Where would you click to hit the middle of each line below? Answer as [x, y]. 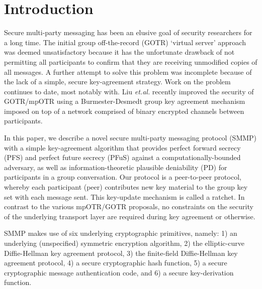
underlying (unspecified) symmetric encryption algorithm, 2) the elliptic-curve [124, 243]
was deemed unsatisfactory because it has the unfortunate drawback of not [119, 52]
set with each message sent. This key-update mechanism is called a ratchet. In [124, 196]
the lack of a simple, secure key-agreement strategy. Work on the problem [117, 82]
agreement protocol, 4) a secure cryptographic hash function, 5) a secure [116, 263]
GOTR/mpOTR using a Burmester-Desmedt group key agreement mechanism [125, 101]
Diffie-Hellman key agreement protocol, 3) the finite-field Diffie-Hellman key [121, 253]
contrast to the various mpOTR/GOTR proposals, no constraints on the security [129, 206]
